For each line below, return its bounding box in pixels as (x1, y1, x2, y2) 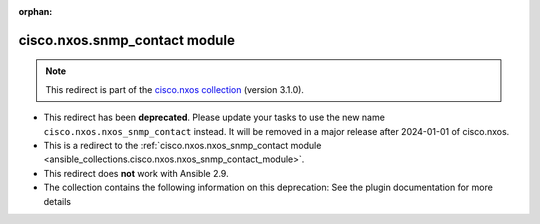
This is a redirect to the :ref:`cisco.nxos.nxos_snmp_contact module (43, 139, 322, 151)
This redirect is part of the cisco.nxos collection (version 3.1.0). (45, 83, 305, 95)
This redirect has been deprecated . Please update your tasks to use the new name (43, 111, 385, 124)
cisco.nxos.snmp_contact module (18, 31, 235, 49)
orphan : (18, 6, 53, 17)
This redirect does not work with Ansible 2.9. (43, 167, 229, 179)
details (43, 195, 72, 207)
